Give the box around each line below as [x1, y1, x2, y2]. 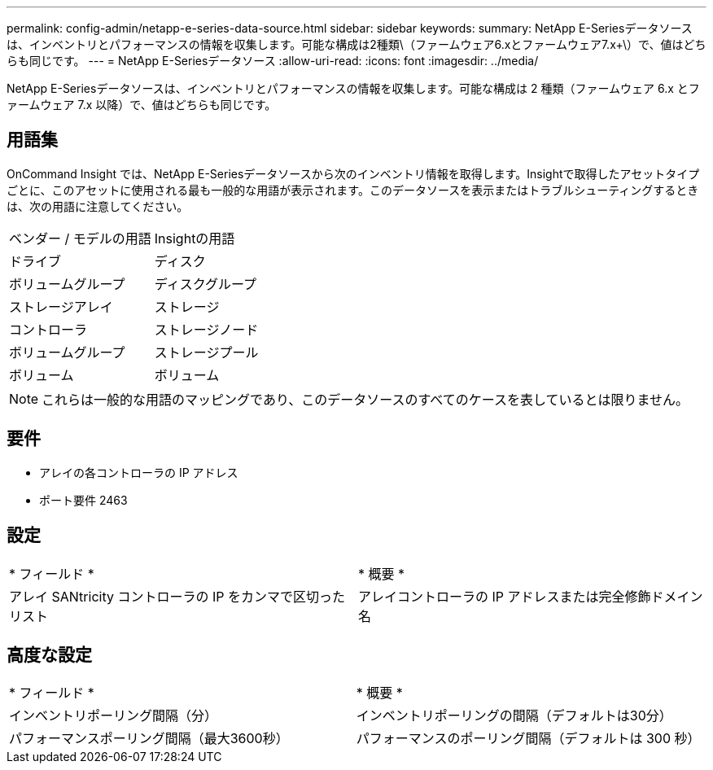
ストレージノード [154, 321, 259, 338]
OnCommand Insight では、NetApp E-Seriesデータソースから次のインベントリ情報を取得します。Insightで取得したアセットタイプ [7, 166, 700, 181]
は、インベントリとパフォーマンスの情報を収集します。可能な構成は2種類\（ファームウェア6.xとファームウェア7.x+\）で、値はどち [7, 37, 706, 51]
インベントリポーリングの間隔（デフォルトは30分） [356, 707, 672, 724]
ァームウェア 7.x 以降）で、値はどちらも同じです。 [7, 98, 277, 112]
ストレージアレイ [9, 298, 113, 315]
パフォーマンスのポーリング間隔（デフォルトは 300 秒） [356, 730, 701, 747]
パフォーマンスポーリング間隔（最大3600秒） [9, 730, 289, 747]
